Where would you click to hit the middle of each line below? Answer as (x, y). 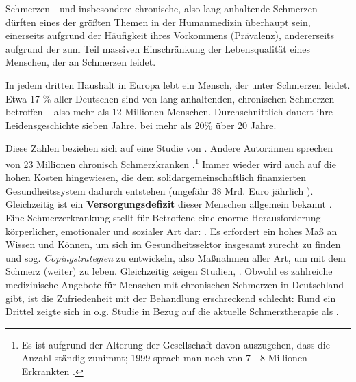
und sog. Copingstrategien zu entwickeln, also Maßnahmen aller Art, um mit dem (176, 257)
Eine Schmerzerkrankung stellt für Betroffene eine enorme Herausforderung (163, 217)
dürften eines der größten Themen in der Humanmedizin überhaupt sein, (158, 22)
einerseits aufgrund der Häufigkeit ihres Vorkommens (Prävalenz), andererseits (170, 35)
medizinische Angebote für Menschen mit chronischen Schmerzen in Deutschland (175, 284)
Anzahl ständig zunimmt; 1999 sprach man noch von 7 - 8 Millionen (164, 358)
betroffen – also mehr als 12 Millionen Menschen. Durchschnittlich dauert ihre (169, 112)
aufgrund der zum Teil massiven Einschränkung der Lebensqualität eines (158, 48)
